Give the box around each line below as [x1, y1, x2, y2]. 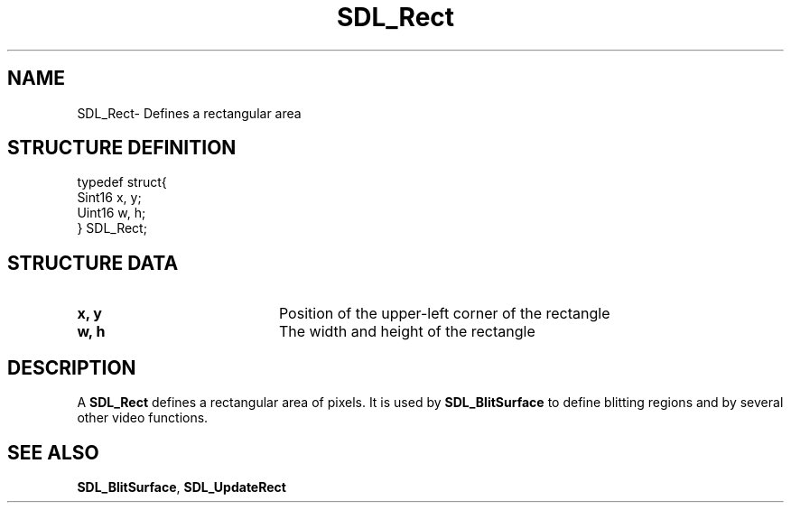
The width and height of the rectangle [278, 322, 535, 341]
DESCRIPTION [7, 356, 136, 379]
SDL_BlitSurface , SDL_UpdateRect [77, 478, 286, 495]
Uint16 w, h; [77, 205, 146, 221]
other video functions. [77, 410, 209, 426]
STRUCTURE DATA [7, 251, 179, 274]
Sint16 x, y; [77, 190, 142, 206]
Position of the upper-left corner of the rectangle [278, 304, 610, 323]
